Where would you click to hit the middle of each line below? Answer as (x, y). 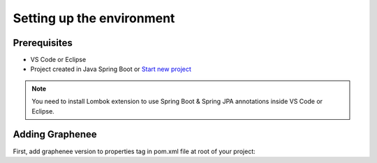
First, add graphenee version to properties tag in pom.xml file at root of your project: (134, 151)
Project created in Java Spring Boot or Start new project (111, 69)
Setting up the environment (94, 18)
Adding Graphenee (55, 135)
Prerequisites (43, 43)
